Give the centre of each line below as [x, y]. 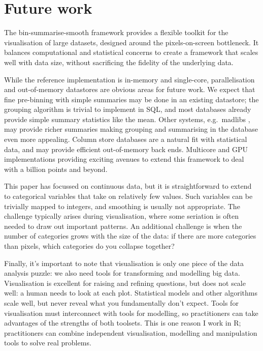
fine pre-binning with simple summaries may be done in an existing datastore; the [131, 99]
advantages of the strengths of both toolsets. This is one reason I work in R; [123, 323]
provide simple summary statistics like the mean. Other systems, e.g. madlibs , [127, 119]
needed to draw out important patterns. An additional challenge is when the [123, 226]
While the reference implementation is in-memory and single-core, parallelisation [129, 79]
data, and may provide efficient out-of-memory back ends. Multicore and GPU [126, 149]
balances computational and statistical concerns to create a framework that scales [131, 52]
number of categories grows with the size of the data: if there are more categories [130, 236]
